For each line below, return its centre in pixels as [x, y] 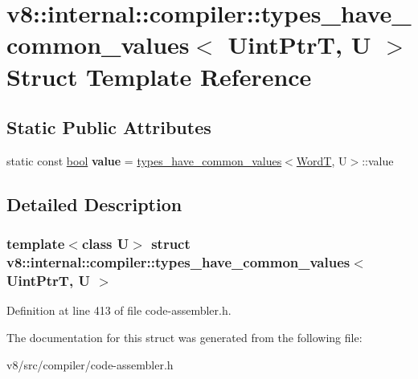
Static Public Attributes [109, 127]
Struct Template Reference [159, 76]
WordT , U [322, 160]
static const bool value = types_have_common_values [144, 160]
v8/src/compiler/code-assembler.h [90, 364]
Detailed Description [94, 204]
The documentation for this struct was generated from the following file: [184, 337]
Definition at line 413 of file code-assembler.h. [119, 310]
